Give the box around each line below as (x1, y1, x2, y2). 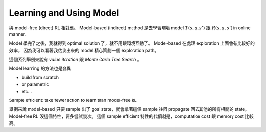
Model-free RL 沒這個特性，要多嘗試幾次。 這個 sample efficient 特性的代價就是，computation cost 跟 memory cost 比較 (9, 113, 254, 119)
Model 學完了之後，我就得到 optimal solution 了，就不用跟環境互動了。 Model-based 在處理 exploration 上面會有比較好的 (9, 40, 255, 46)
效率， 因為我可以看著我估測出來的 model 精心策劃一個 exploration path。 (9, 47, 159, 53)
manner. (9, 31, 26, 37)
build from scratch (21, 74, 59, 80)
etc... (21, 88, 32, 94)
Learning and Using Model (9, 7, 119, 18)
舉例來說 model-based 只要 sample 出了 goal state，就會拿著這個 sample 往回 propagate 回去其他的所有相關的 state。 (9, 106, 250, 112)
